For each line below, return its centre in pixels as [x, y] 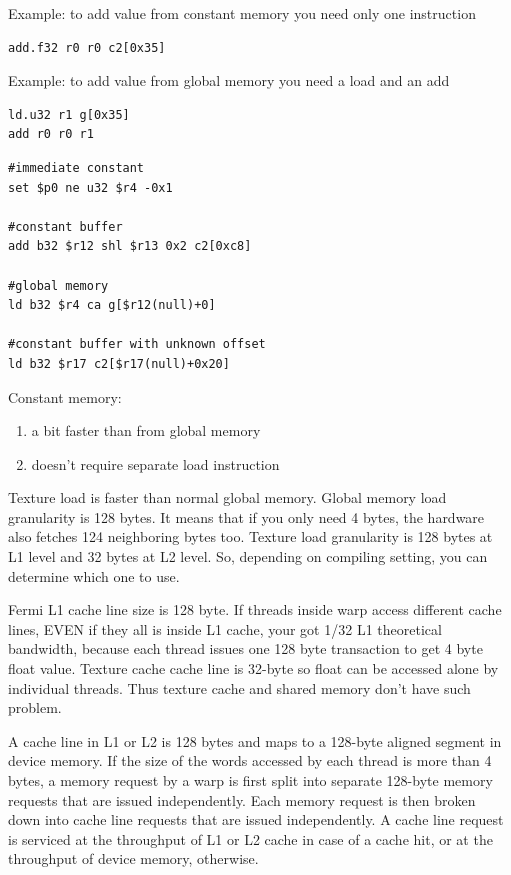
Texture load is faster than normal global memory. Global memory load [227, 497]
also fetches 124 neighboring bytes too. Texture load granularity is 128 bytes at [250, 536]
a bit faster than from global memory [146, 430]
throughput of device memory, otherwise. [133, 858]
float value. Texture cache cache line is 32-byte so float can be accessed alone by [253, 668]
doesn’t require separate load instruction [155, 463]
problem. [35, 707]
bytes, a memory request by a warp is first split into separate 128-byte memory [250, 780]
